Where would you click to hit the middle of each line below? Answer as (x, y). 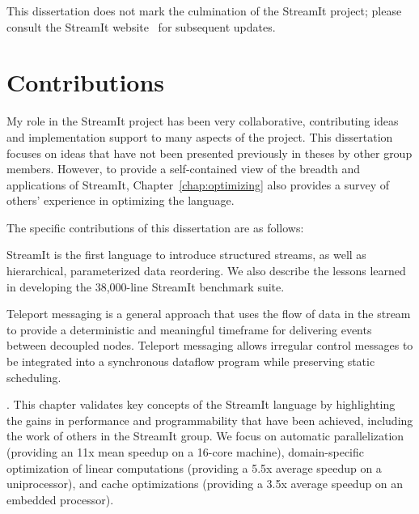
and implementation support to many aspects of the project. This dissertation (200, 136)
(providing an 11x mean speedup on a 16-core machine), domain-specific (186, 452)
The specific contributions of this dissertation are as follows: (155, 227)
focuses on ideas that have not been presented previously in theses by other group (209, 153)
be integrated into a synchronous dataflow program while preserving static (191, 361)
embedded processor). (60, 499)
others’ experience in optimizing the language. (121, 200)
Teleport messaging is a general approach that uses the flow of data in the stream (209, 314)
